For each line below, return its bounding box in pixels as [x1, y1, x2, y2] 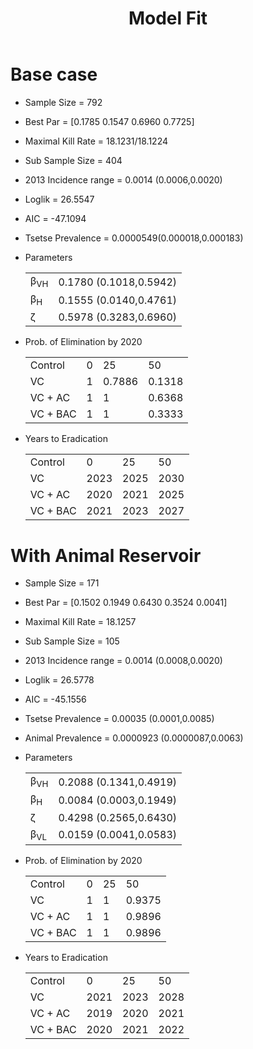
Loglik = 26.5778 [24, 674, 95, 686]
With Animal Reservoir [10, 544, 202, 567]
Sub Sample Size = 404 [24, 154, 123, 166]
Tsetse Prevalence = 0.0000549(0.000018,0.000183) [24, 232, 244, 244]
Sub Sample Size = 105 [24, 635, 120, 647]
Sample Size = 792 [24, 96, 103, 108]
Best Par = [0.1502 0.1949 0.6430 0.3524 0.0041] [24, 597, 228, 609]
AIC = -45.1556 [24, 693, 87, 706]
